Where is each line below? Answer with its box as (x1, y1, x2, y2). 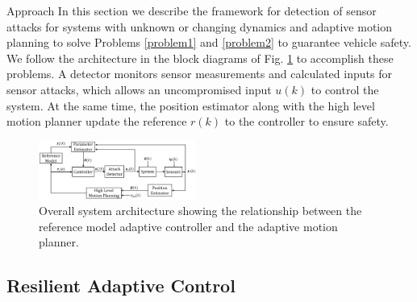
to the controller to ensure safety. (224, 113, 389, 130)
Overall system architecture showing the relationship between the (39, 202, 362, 219)
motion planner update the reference (6, 113, 187, 130)
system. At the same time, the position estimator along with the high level (6, 97, 375, 114)
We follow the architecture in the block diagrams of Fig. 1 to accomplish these (6, 49, 394, 66)
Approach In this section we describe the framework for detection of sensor (6, 2, 377, 19)
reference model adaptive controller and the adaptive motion (39, 217, 338, 234)
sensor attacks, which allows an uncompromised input (6, 81, 272, 97)
